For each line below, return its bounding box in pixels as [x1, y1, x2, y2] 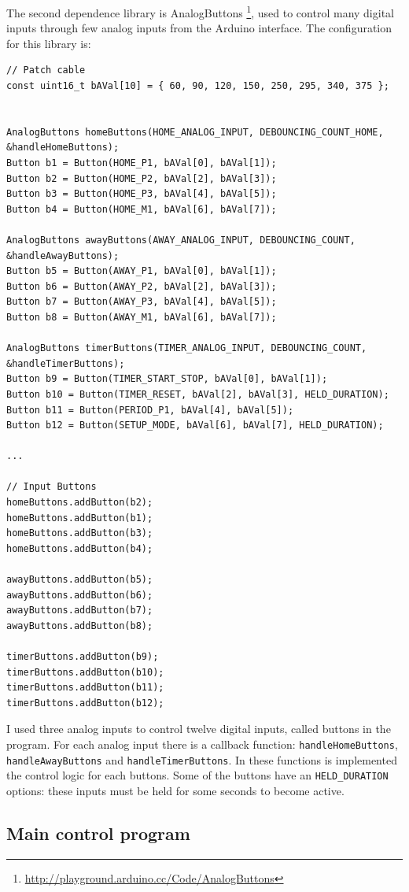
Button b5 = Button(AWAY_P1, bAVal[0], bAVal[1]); [6, 265, 277, 277]
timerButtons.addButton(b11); [6, 682, 164, 694]
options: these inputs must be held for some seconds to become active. [6, 782, 345, 798]
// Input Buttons [6, 481, 97, 493]
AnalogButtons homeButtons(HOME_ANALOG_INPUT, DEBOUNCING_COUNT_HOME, [6, 126, 384, 138]
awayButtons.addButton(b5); [6, 574, 153, 586]
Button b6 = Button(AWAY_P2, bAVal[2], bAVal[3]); [6, 280, 277, 292]
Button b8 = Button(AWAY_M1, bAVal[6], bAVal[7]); [6, 311, 277, 323]
